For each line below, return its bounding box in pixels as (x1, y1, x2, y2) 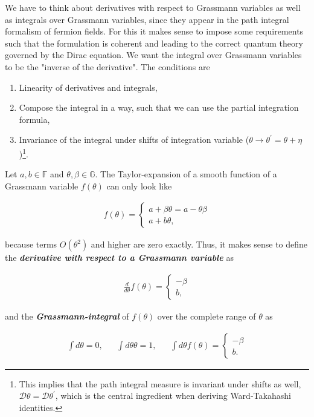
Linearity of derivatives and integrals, (19, 80, 158, 93)
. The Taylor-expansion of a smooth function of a (95, 168, 277, 180)
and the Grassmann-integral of (5, 310, 129, 323)
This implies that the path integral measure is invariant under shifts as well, (19, 377, 301, 390)
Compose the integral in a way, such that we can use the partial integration (19, 101, 299, 114)
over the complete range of (157, 310, 256, 323)
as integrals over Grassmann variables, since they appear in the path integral (5, 13, 289, 25)
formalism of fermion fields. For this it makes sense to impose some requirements (5, 25, 304, 38)
